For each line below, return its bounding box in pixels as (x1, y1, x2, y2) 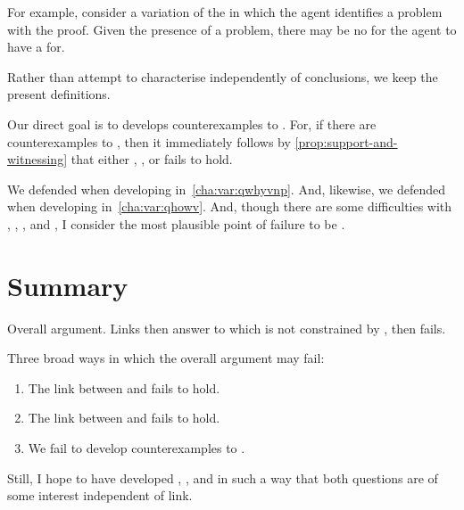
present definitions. (7, 85, 111, 103)
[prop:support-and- (294, 132, 398, 151)
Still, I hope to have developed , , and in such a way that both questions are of (7, 468, 438, 487)
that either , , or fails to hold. (70, 150, 233, 169)
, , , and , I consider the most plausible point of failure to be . (7, 214, 345, 233)
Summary (7, 267, 128, 303)
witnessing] (7, 150, 68, 169)
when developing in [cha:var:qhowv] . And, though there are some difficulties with (7, 197, 452, 216)
